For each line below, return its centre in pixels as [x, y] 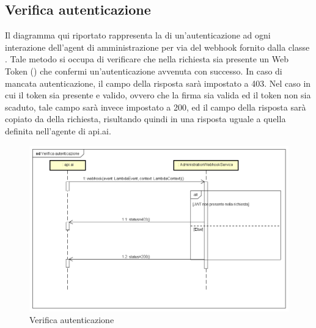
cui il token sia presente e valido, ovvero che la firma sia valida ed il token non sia [158, 95]
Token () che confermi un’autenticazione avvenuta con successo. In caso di [144, 71]
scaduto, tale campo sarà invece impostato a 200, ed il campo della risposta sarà [156, 107]
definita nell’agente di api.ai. [58, 130]
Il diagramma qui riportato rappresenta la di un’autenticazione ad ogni [138, 35]
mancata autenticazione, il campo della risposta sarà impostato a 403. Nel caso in [158, 83]
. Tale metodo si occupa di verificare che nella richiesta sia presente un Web [147, 59]
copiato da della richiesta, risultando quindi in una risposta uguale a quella [145, 119]
